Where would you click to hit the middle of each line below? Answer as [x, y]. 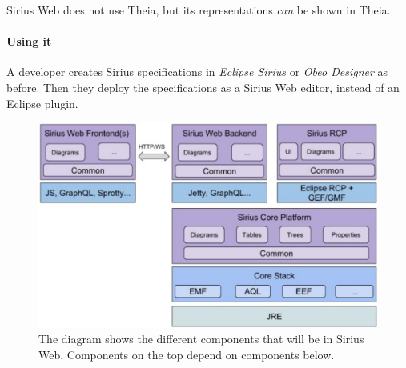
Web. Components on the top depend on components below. [187, 355]
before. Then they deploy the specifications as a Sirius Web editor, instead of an [203, 87]
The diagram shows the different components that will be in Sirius [201, 339]
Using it [29, 41]
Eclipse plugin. [42, 103]
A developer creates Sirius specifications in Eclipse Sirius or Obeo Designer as [197, 72]
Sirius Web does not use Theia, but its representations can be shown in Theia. [199, 10]
